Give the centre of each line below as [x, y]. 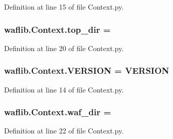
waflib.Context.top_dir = [57, 29]
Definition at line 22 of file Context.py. [64, 131]
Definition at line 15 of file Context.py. [64, 7]
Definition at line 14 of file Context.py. [64, 89]
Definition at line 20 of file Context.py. [64, 48]
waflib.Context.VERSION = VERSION [87, 71]
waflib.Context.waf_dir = [58, 112]
